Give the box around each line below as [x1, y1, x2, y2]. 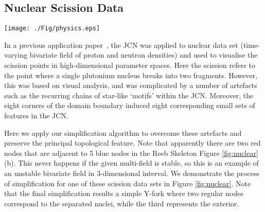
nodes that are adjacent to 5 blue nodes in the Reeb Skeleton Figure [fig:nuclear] [4, 147, 258, 158]
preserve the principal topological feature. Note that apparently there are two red [4, 137, 261, 148]
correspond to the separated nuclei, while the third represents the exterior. [4, 198, 239, 208]
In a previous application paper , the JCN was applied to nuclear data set [4, 39, 238, 50]
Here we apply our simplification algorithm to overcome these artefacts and [4, 127, 242, 138]
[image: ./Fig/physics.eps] [4, 25, 100, 32]
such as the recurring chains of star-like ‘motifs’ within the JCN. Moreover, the [4, 90, 254, 100]
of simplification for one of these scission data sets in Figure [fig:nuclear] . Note [4, 178, 251, 188]
